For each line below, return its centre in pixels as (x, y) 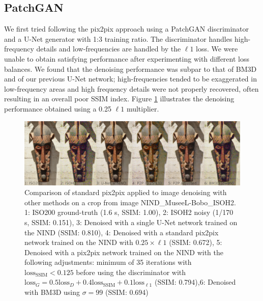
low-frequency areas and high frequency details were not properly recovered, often (131, 88)
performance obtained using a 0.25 (58, 108)
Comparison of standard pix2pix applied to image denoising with (126, 192)
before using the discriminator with (131, 272)
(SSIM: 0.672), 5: (196, 242)
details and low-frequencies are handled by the (109, 49)
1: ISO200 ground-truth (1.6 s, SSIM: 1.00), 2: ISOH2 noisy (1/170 (129, 212)
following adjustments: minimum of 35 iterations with (108, 262)
